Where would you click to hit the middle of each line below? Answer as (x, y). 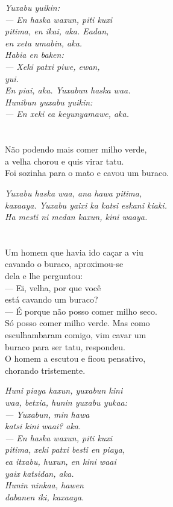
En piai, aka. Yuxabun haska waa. (68, 90)
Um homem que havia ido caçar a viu (74, 252)
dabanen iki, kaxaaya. (45, 496)
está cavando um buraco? (52, 299)
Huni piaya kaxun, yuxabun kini (64, 390)
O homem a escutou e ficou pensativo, (75, 358)
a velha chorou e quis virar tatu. (64, 161)
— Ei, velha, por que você (53, 287)
